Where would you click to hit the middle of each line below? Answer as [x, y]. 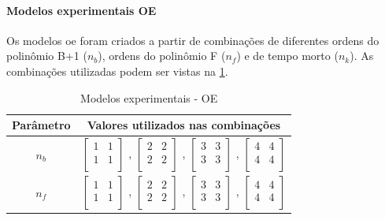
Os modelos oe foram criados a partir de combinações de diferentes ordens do [193, 40]
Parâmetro [41, 125]
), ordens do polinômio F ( [162, 56]
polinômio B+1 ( [47, 56]
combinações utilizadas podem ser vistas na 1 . [117, 71]
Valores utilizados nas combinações [184, 125]
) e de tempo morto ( [287, 56]
